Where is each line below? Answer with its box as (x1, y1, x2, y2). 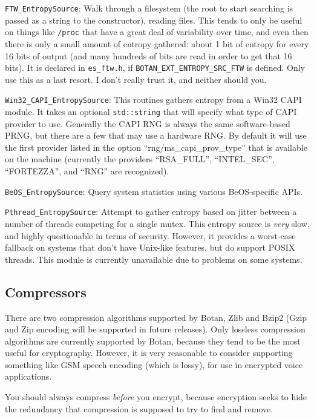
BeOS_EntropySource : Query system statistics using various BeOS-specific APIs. (5, 185, 303, 197)
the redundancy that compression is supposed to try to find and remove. (5, 402, 273, 415)
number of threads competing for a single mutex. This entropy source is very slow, (5, 217, 310, 229)
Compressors (5, 282, 87, 301)
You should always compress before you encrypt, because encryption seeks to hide (5, 391, 307, 403)
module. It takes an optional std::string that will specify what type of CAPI (5, 105, 297, 117)
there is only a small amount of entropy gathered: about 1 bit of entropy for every (5, 37, 309, 50)
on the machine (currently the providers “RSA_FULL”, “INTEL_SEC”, (5, 153, 275, 165)
